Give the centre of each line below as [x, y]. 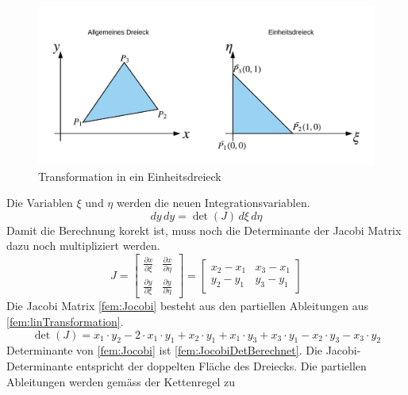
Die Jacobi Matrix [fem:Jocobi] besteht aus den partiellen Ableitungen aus [187, 306]
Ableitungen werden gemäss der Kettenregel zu [121, 381]
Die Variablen [40, 203]
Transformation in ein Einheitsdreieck [130, 176]
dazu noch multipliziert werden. [83, 245]
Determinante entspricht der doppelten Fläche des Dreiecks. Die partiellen [187, 366]
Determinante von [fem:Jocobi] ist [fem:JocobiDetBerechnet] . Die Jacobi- [184, 350]
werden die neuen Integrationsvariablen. [213, 203]
